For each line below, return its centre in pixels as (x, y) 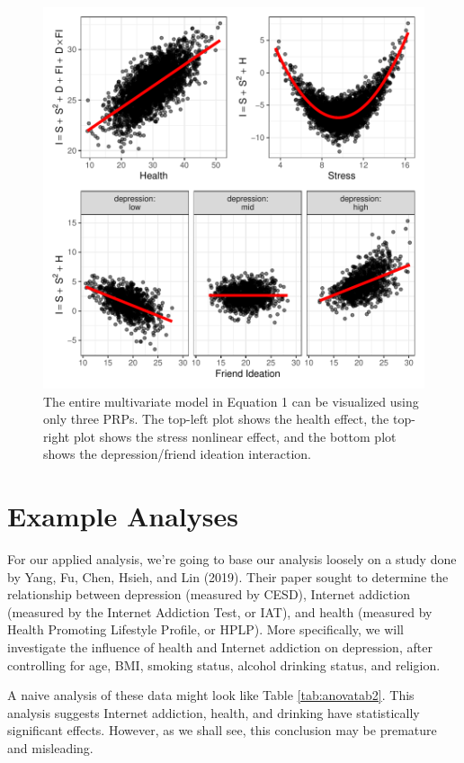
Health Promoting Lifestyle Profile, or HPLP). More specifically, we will (205, 629)
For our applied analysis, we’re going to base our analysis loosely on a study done (232, 559)
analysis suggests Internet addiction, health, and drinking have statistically (214, 712)
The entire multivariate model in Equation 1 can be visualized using (231, 401)
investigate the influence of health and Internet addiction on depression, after (220, 647)
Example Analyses (123, 516)
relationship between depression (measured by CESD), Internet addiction (209, 594)
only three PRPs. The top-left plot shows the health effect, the (216, 419)
